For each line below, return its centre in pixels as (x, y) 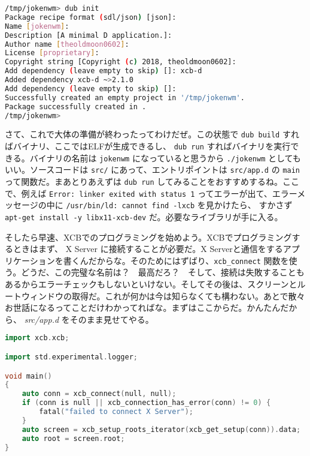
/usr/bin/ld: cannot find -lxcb (130, 206)
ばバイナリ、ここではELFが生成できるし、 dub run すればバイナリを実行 (148, 146)
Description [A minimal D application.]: (89, 35)
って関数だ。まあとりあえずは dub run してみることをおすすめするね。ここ (152, 181)
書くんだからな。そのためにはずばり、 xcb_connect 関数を (176, 260)
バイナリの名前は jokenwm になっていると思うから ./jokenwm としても (165, 157)
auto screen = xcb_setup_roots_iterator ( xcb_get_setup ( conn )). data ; (161, 429)
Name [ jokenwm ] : (37, 26)
